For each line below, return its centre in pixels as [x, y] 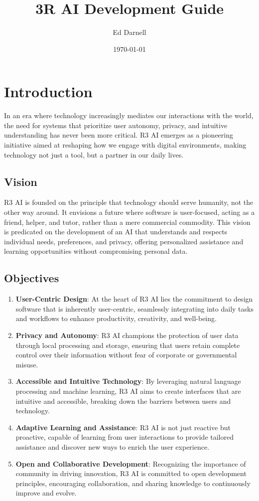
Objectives [32, 278]
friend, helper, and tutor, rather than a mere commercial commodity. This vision [127, 222]
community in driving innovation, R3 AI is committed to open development [131, 473]
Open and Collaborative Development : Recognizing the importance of [131, 463]
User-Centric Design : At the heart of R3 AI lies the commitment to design [134, 299]
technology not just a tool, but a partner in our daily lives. [94, 154]
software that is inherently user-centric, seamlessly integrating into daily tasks [134, 308]
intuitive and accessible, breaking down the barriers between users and [123, 401]
